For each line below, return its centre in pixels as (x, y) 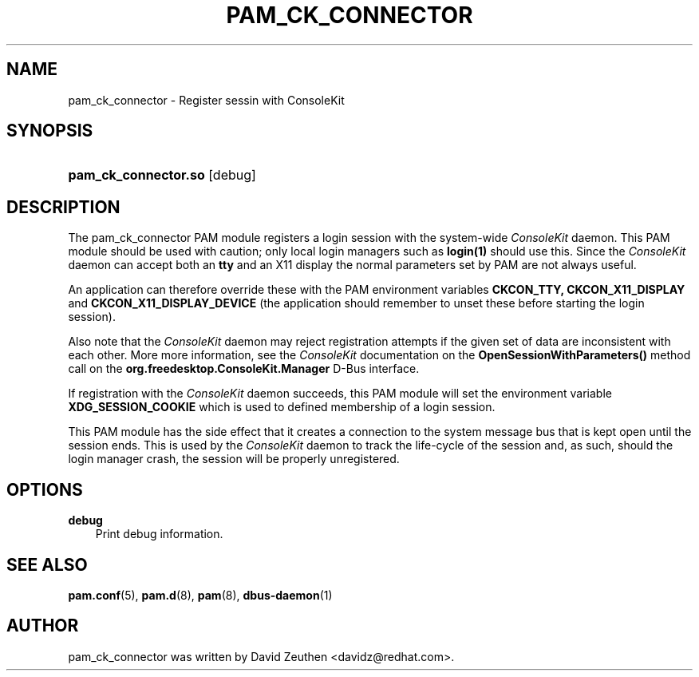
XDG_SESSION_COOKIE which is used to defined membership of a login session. (282, 407)
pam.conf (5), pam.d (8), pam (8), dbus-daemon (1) (200, 595)
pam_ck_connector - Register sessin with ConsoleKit (206, 100)
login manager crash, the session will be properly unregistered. (234, 459)
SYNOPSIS (50, 131)
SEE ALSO (47, 564)
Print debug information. (159, 534)
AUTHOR (43, 626)
